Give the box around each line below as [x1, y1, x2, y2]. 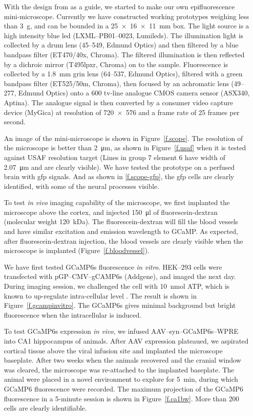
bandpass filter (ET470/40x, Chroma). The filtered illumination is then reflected [4, 49, 245, 59]
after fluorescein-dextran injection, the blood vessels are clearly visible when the [4, 235, 243, 246]
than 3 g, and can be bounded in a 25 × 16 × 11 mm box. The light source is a [4, 21, 249, 31]
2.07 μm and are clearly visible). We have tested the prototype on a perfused [4, 162, 235, 172]
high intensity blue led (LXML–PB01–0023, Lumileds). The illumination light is [4, 30, 244, 40]
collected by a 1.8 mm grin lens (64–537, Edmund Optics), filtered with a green [4, 69, 243, 79]
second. [4, 116, 26, 127]
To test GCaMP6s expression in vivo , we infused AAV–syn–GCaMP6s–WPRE [4, 326, 238, 336]
